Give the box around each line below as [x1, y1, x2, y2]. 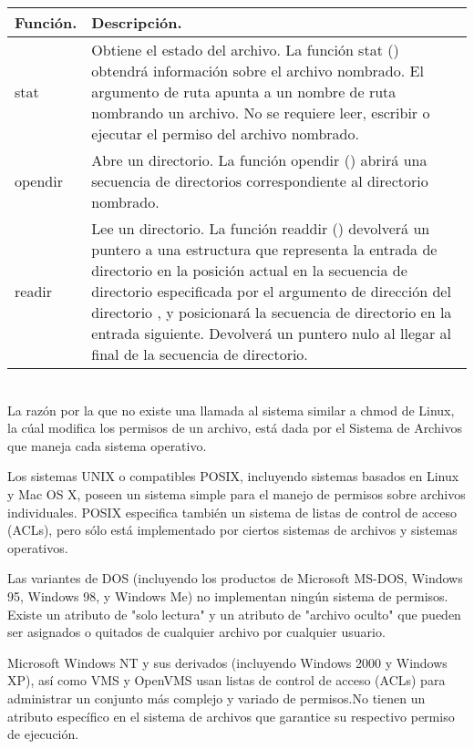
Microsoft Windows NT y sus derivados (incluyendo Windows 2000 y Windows [7, 652, 448, 672]
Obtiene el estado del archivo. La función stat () [91, 39, 399, 60]
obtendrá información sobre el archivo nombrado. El [91, 60, 424, 81]
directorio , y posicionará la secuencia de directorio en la [91, 302, 452, 323]
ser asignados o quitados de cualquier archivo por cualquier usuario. [7, 622, 386, 641]
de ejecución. [7, 724, 79, 744]
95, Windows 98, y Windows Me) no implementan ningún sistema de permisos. [7, 586, 448, 605]
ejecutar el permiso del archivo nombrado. [91, 123, 359, 144]
